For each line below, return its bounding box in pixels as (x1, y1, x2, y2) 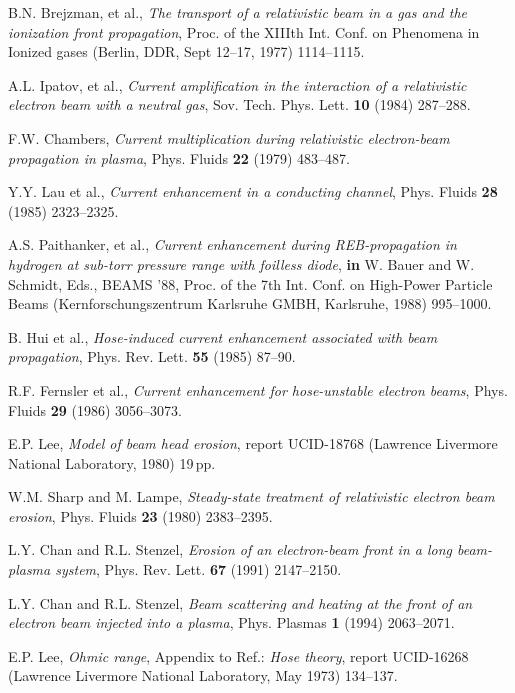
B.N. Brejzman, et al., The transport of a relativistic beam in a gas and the (8, 2, 468, 22)
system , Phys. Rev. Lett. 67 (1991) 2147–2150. (55, 559, 342, 580)
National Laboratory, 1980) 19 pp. (8, 452, 216, 473)
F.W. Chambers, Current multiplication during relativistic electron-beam (8, 127, 450, 148)
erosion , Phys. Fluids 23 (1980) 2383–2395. (8, 505, 273, 526)
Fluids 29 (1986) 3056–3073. (8, 399, 182, 420)
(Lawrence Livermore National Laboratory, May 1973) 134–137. (8, 665, 398, 686)
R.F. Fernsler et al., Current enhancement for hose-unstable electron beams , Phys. (8, 379, 508, 400)
